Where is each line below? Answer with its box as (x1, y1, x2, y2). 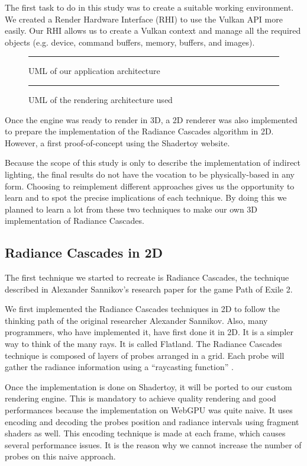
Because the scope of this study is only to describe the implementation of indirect (5, 156, 301, 169)
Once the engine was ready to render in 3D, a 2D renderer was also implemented (5, 113, 298, 126)
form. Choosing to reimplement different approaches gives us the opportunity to (5, 179, 295, 192)
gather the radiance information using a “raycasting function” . (5, 361, 234, 373)
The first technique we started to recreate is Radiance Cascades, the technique (5, 271, 289, 284)
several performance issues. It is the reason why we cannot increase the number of (5, 438, 302, 451)
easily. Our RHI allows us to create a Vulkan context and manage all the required (5, 24, 301, 37)
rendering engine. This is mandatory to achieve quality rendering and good (5, 392, 276, 404)
